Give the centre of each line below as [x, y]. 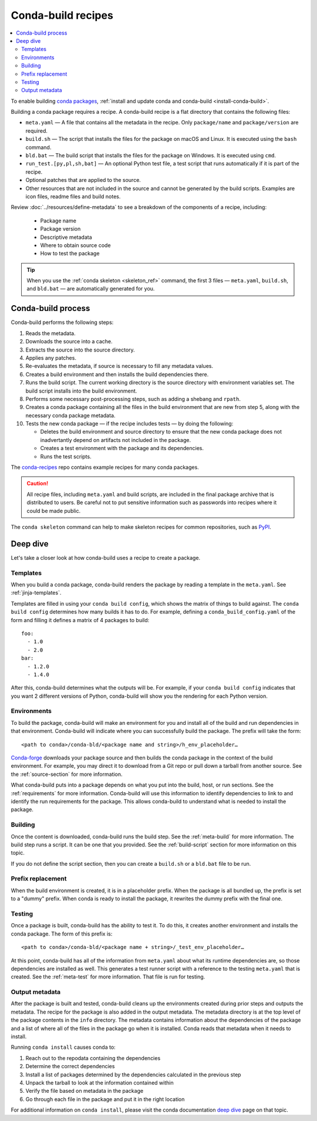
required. [37, 131]
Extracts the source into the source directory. [80, 350]
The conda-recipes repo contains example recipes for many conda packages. [105, 467]
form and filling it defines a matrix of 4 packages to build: [80, 620]
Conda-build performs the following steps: [62, 322]
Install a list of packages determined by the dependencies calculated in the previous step [133, 1075]
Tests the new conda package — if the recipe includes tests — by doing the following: [129, 424]
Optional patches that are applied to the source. [83, 180]
